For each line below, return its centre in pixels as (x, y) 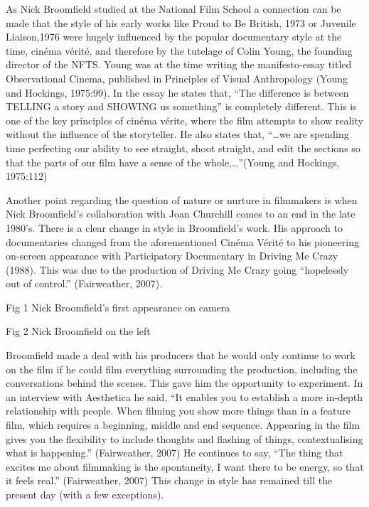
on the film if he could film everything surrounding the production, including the (182, 369)
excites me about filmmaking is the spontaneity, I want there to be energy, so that (185, 466)
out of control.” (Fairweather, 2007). (84, 283)
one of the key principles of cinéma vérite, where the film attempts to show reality (184, 120)
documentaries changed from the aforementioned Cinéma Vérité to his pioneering (182, 241)
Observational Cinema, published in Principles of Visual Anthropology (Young (177, 78)
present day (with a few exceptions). (85, 494)
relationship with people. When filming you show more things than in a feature (178, 411)
